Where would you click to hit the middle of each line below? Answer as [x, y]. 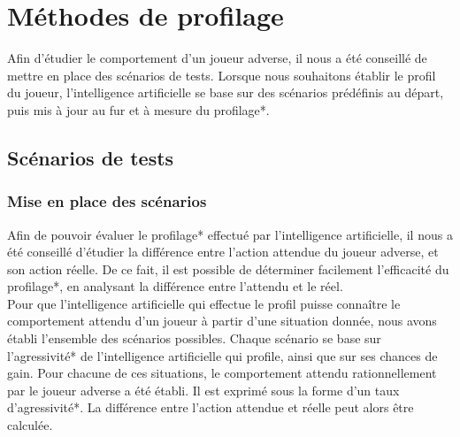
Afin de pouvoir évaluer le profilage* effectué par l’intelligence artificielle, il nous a [230, 234]
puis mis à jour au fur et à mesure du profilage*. [138, 109]
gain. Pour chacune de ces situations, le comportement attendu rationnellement [222, 373]
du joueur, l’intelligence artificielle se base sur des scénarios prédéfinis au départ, [226, 92]
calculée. [30, 425]
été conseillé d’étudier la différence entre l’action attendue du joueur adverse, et [223, 252]
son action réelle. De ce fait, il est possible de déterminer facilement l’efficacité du [228, 268]
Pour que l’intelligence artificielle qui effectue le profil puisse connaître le [204, 303]
